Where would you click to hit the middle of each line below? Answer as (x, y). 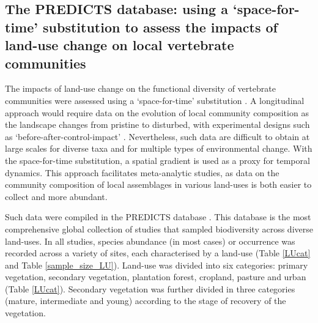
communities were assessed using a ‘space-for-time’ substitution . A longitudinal (155, 100)
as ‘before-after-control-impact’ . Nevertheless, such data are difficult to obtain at (157, 136)
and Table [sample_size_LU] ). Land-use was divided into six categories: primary (157, 265)
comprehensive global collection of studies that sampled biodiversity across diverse (159, 228)
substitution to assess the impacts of (160, 27)
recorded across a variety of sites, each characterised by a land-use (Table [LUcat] (158, 253)
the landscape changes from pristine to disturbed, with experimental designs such (157, 124)
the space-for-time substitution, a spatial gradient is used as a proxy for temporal (157, 160)
